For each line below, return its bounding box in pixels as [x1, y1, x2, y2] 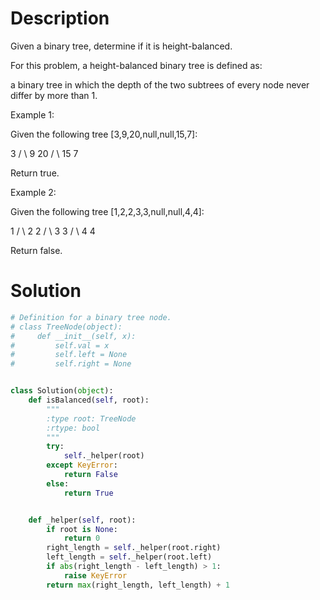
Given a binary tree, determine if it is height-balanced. [10, 40, 233, 52]
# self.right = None [10, 359, 132, 369]
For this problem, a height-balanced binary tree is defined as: [10, 59, 263, 71]
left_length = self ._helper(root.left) [46, 552, 213, 562]
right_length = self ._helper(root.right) [46, 543, 222, 553]
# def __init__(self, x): [10, 331, 137, 341]
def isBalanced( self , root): [28, 395, 150, 405]
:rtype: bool [46, 423, 101, 433]
